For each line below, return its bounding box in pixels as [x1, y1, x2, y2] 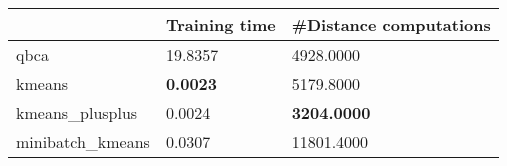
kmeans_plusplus [16, 101, 138, 124]
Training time [165, 13, 276, 36]
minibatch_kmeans [16, 130, 150, 153]
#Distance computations [291, 13, 491, 36]
